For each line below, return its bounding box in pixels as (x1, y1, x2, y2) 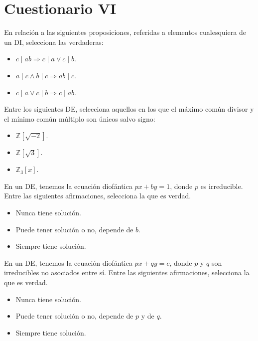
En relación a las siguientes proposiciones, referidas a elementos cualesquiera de (4, 27, 246, 37)
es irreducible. (200, 180, 243, 191)
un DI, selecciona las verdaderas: (4, 36, 104, 47)
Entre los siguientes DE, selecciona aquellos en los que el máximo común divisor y (4, 104, 254, 114)
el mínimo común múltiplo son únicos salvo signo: (4, 113, 155, 124)
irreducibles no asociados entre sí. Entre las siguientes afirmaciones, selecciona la (4, 267, 250, 278)
